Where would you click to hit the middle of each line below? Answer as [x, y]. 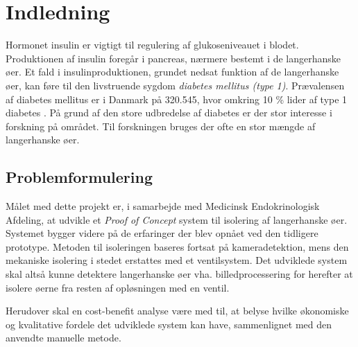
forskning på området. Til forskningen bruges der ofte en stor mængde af [161, 126]
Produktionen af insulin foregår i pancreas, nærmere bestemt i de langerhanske [173, 58]
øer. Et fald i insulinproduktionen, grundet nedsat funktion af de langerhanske [172, 72]
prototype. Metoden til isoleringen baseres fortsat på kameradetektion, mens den [177, 246]
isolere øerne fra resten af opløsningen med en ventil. [118, 287]
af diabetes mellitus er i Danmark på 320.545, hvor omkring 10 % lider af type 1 [177, 99]
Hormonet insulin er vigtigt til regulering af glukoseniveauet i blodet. [152, 45]
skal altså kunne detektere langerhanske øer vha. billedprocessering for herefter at [179, 274]
